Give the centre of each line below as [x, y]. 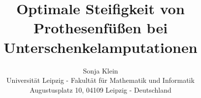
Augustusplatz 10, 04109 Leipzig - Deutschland [100, 89]
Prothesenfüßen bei [100, 28]
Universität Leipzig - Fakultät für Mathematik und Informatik [100, 80]
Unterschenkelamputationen [100, 47]
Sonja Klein [100, 70]
